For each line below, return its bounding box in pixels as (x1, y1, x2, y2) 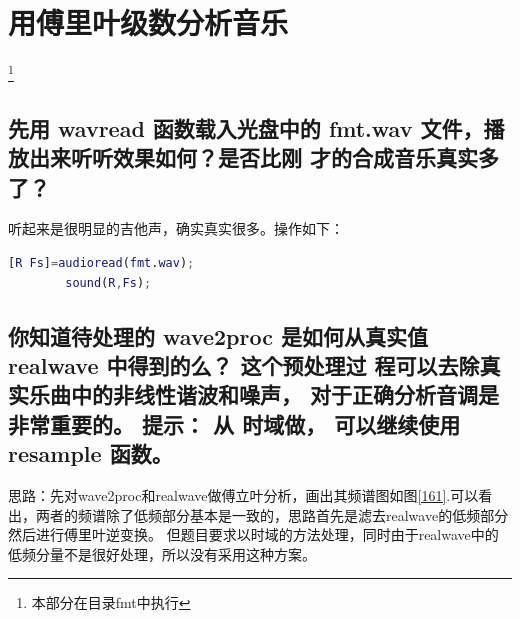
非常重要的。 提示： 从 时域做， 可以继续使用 (8, 408, 461, 439)
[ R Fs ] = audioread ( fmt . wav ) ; (8, 255, 195, 270)
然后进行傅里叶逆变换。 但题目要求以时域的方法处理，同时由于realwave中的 (8, 524, 499, 545)
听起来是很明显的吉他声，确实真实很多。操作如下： (8, 218, 344, 239)
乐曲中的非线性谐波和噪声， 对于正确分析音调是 (28, 379, 500, 410)
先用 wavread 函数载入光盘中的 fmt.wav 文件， (8, 112, 484, 143)
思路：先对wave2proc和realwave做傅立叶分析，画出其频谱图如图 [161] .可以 (8, 484, 479, 505)
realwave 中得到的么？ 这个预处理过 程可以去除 (8, 349, 480, 380)
